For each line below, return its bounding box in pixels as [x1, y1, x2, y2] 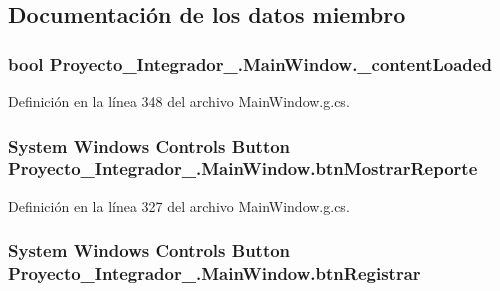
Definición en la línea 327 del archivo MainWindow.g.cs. [8, 195, 350, 216]
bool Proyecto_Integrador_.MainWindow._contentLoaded [8, 51, 492, 76]
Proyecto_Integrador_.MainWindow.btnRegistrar [8, 261, 421, 286]
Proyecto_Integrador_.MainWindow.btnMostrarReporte [8, 156, 478, 181]
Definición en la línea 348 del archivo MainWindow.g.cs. [8, 91, 350, 111]
